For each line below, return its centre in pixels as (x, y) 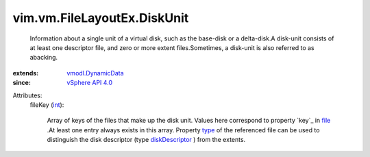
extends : (26, 73)
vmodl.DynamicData (95, 73)
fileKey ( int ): (47, 105)
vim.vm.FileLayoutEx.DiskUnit (101, 18)
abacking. (44, 58)
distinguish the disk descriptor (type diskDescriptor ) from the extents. (146, 140)
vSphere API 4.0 (90, 83)
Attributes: (27, 95)
